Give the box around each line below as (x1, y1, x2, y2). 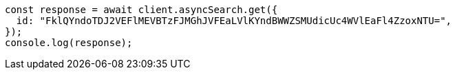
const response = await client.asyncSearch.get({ (5, 4, 278, 15)
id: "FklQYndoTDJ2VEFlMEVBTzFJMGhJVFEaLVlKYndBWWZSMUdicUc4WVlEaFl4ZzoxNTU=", (16, 15, 452, 26)
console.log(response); (5, 37, 133, 48)
